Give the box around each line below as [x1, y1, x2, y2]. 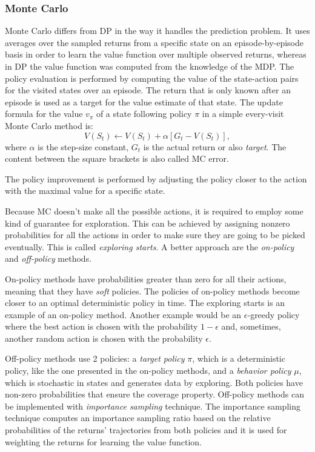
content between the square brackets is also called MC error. [5, 152, 229, 165]
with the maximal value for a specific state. [5, 184, 165, 197]
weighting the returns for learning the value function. [5, 435, 202, 448]
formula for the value [5, 107, 83, 120]
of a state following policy [96, 107, 192, 120]
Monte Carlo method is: [5, 119, 93, 131]
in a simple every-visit [202, 107, 284, 120]
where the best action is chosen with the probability [5, 320, 198, 333]
